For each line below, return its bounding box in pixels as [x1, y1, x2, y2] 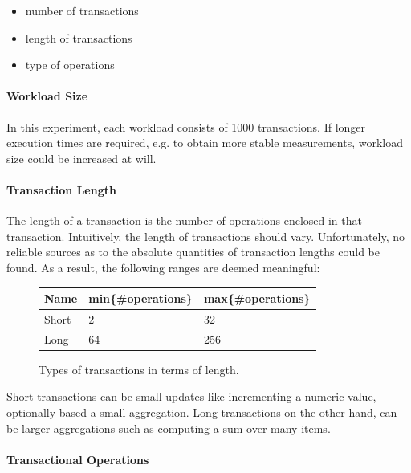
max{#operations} [203, 290, 311, 307]
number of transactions [25, 2, 139, 18]
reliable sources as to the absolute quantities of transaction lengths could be [6, 243, 380, 260]
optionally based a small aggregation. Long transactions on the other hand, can [6, 404, 397, 420]
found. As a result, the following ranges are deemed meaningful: [6, 259, 320, 275]
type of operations [25, 56, 115, 73]
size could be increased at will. [6, 149, 157, 166]
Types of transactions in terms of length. [39, 361, 239, 377]
